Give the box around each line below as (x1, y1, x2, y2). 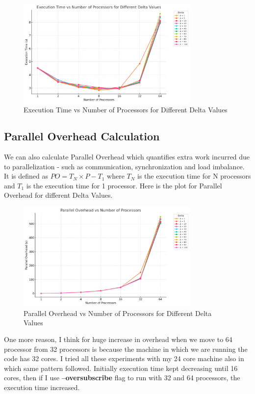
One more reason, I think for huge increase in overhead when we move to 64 (4, 334, 232, 344)
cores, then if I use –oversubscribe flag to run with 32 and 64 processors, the (4, 372, 240, 383)
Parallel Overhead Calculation (4, 129, 160, 144)
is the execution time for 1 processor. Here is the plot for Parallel (26, 180, 222, 190)
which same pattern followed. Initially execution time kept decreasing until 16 (4, 363, 238, 373)
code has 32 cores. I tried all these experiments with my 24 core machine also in (4, 353, 244, 364)
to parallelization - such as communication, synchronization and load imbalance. (4, 161, 245, 171)
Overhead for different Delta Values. (4, 190, 113, 200)
